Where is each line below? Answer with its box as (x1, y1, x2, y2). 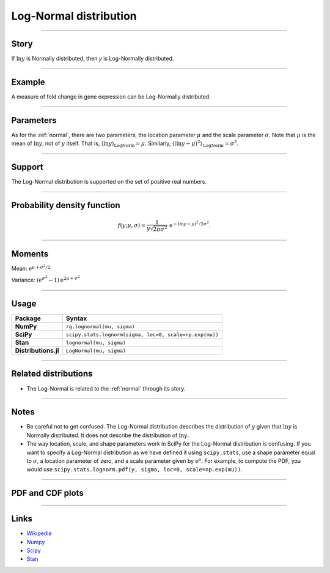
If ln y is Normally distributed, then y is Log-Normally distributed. (11, 55, 174, 62)
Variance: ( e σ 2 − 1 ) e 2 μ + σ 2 (11, 274, 81, 284)
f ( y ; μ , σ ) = (117, 222, 146, 229)
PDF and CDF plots (11, 488, 84, 498)
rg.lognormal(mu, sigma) (65, 323, 135, 330)
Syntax (65, 314, 87, 323)
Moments (11, 249, 49, 259)
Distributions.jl (15, 346, 59, 355)
